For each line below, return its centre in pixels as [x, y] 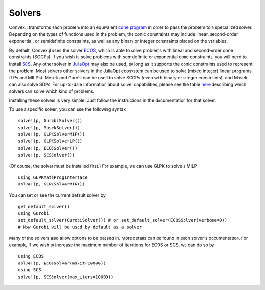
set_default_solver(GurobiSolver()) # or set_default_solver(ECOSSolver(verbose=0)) [123, 220]
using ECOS [31, 256]
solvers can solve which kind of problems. [52, 91]
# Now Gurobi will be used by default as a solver [80, 227]
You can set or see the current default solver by [57, 195]
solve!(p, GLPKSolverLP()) [50, 141]
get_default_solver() [44, 207]
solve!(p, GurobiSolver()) [50, 121]
